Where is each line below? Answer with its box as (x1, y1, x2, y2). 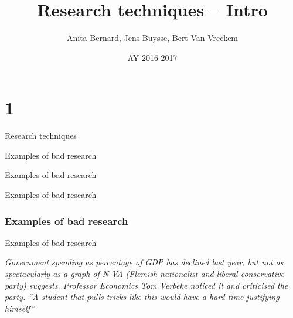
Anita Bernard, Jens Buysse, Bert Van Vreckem (66, 32, 239, 44)
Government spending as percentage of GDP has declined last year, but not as (5, 256, 284, 268)
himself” (5, 302, 35, 314)
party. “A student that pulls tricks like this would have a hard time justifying (5, 290, 280, 303)
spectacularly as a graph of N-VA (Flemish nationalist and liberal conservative (5, 268, 284, 280)
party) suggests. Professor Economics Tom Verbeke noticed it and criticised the (5, 279, 288, 291)
